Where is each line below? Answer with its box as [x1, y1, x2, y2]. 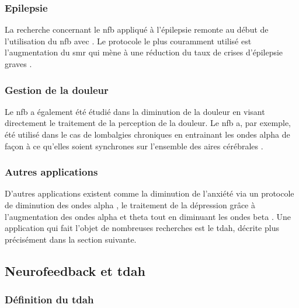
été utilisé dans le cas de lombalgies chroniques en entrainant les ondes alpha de [5, 128, 290, 140]
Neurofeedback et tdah [5, 261, 145, 279]
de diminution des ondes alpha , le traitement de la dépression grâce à [5, 199, 255, 211]
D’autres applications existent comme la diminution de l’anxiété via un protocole [5, 187, 294, 199]
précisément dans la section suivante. [5, 233, 137, 245]
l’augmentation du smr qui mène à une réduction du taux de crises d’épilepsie [5, 46, 283, 58]
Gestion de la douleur [5, 82, 109, 97]
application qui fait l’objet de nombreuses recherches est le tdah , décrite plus [5, 222, 279, 234]
